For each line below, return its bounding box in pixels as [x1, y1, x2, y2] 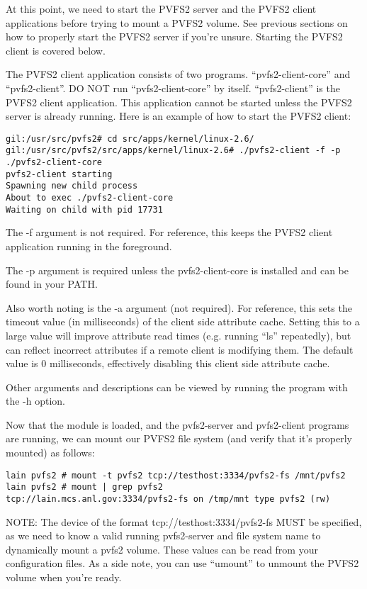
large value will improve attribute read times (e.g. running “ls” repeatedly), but [6, 327, 351, 342]
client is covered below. [6, 43, 106, 57]
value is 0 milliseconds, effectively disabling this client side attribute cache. [6, 356, 330, 371]
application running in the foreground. [6, 238, 172, 253]
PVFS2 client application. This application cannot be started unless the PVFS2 [6, 94, 352, 109]
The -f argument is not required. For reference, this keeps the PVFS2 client [6, 225, 333, 240]
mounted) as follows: [6, 445, 95, 460]
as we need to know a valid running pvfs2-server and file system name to [6, 528, 321, 543]
